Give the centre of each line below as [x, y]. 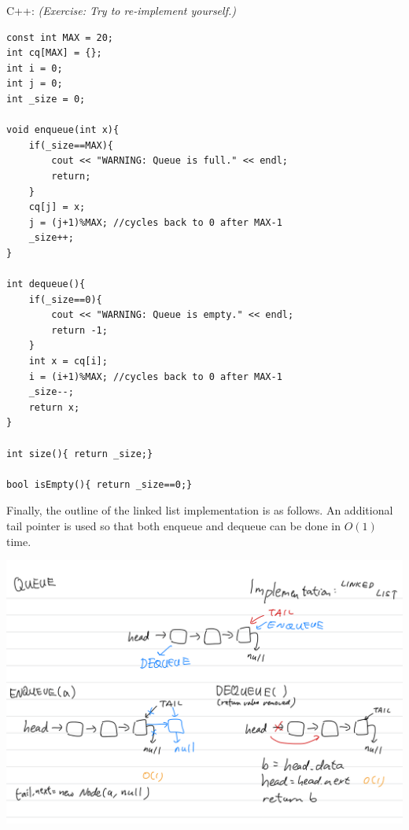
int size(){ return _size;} [80, 454]
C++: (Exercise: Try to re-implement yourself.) [121, 10]
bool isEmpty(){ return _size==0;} [99, 484]
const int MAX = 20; [60, 37]
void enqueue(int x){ [63, 130]
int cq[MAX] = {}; [54, 53]
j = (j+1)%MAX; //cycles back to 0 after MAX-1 [155, 222]
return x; [54, 407]
